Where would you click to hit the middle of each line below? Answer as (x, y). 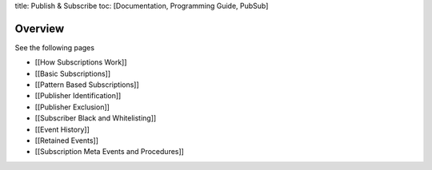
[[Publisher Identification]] (78, 96)
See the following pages (55, 47)
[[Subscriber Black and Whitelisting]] (96, 118)
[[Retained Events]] (67, 140)
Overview (40, 28)
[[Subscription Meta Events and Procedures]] (109, 152)
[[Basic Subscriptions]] (73, 73)
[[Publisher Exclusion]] (72, 107)
